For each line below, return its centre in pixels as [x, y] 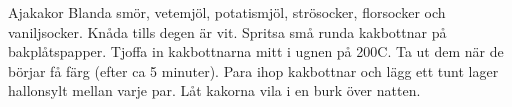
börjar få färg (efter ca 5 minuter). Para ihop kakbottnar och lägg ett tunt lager [253, 70]
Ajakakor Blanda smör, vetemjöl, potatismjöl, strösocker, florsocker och [227, 12]
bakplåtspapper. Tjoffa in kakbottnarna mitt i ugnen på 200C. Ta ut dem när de [256, 51]
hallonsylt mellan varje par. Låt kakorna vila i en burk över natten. [214, 90]
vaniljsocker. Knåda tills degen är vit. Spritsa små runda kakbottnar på [227, 31]
